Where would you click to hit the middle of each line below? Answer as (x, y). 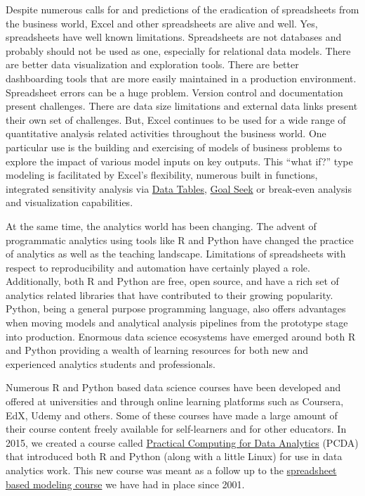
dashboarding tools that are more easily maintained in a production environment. (181, 78)
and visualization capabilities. (69, 202)
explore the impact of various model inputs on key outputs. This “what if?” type (179, 161)
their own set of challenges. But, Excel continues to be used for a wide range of (176, 119)
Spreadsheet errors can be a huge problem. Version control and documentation (174, 92)
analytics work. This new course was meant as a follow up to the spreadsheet (171, 470)
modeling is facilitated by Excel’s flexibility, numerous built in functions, (162, 175)
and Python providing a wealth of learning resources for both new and (157, 350)
